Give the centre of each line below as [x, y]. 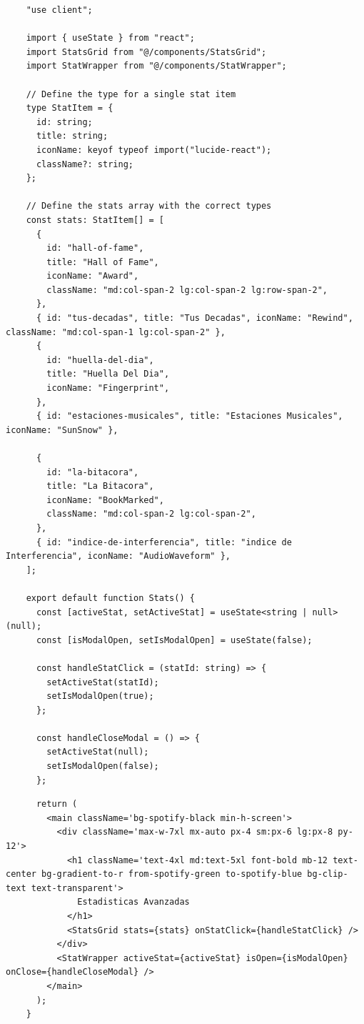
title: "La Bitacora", [100, 486]
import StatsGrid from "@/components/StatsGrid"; [146, 52]
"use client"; [59, 10]
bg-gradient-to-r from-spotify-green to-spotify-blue [172, 874]
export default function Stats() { [110, 598]
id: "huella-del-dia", [100, 360]
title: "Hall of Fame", [103, 262]
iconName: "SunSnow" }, [62, 430]
